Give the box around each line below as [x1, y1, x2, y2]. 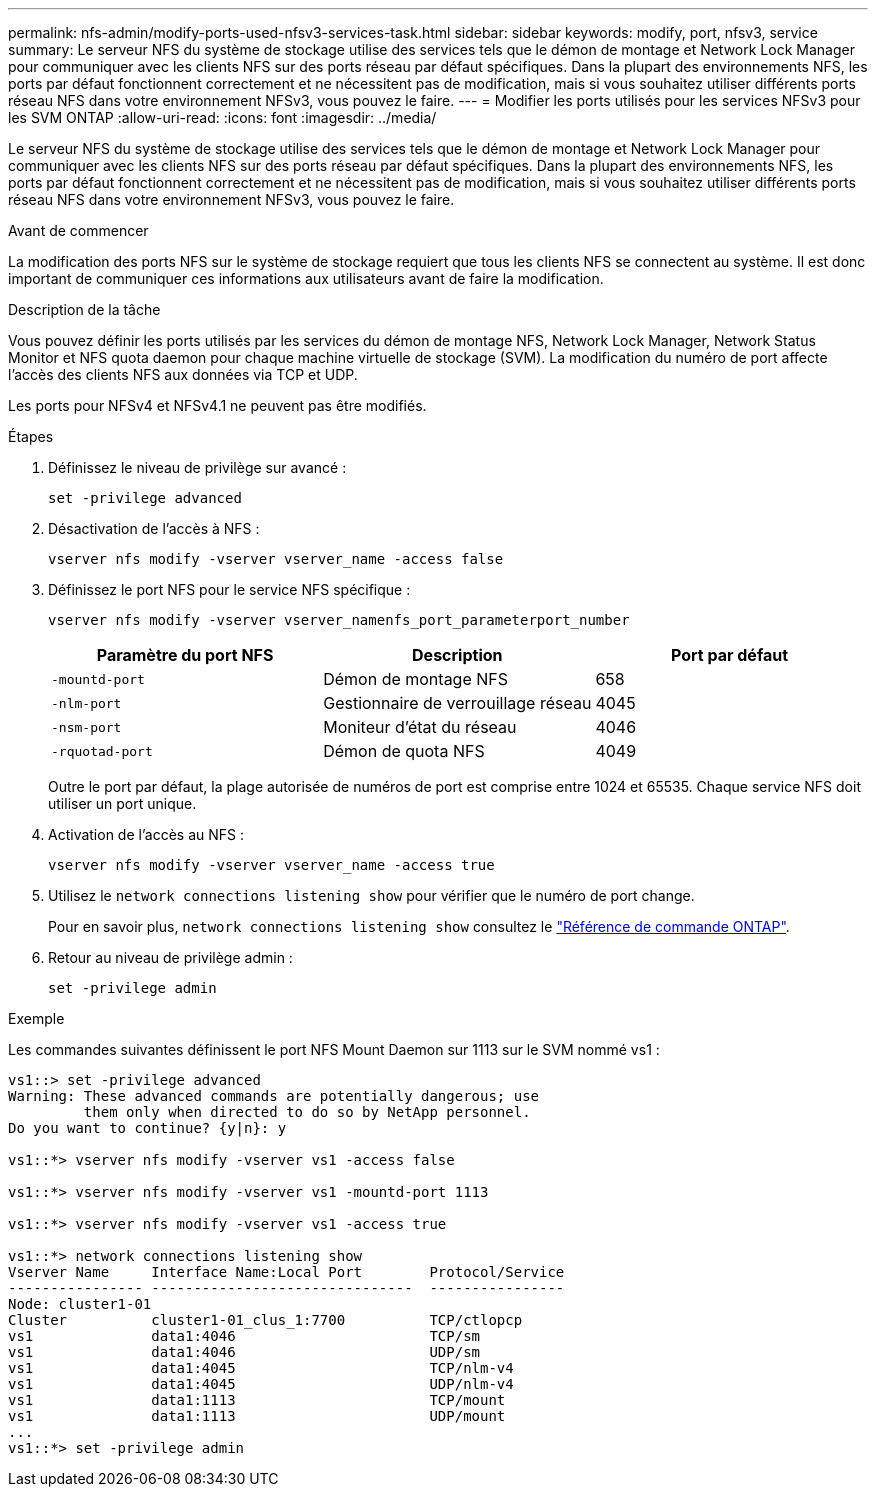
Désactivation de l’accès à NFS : [48, 520, 260, 537]
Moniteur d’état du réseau [323, 717, 517, 737]
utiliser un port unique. [48, 795, 197, 812]
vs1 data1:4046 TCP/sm [8, 1328, 481, 1344]
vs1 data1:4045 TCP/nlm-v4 [8, 1360, 514, 1376]
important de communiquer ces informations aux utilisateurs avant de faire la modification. [8, 270, 604, 287]
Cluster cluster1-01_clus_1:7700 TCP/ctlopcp [8, 1312, 523, 1328]
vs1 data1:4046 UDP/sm [8, 1344, 481, 1360]
